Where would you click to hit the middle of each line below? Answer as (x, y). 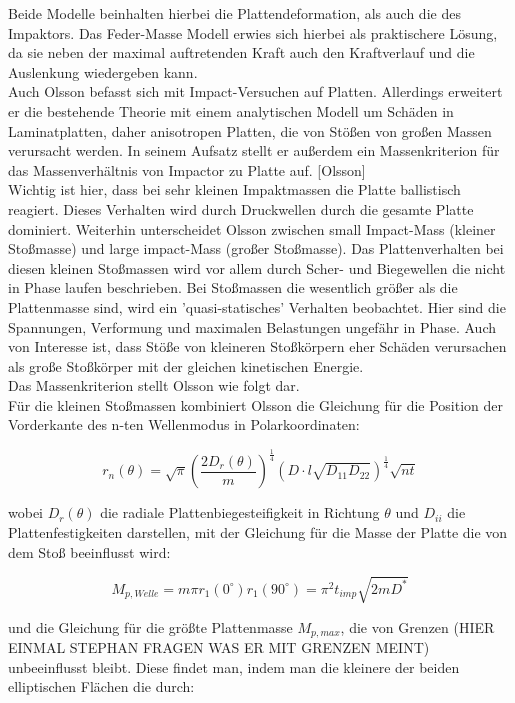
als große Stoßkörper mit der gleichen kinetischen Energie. (186, 365)
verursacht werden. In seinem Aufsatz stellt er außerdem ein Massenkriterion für (254, 150)
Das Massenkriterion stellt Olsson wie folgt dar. (154, 385)
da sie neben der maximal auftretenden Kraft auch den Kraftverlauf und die (241, 52)
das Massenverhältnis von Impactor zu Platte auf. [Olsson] (187, 169)
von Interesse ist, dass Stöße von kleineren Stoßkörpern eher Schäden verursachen (257, 346)
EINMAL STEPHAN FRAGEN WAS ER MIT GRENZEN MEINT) (219, 647)
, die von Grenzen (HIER (417, 626)
